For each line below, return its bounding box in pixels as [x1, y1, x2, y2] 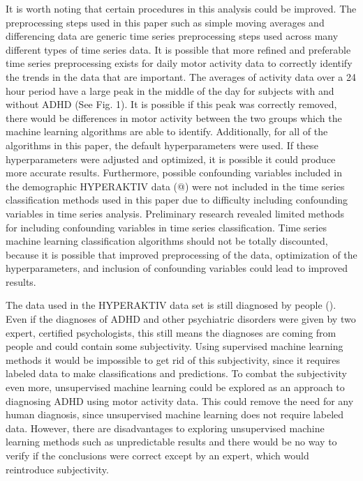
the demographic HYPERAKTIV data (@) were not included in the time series [6, 178, 345, 193]
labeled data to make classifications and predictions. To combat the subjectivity [6, 366, 347, 381]
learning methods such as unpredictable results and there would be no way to [6, 434, 337, 449]
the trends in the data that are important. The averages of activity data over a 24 [6, 69, 356, 84]
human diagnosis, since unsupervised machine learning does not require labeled [6, 407, 344, 422]
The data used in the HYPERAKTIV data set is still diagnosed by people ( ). [6, 298, 336, 312]
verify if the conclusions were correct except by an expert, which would [6, 448, 309, 462]
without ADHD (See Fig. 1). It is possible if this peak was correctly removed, [6, 97, 337, 112]
